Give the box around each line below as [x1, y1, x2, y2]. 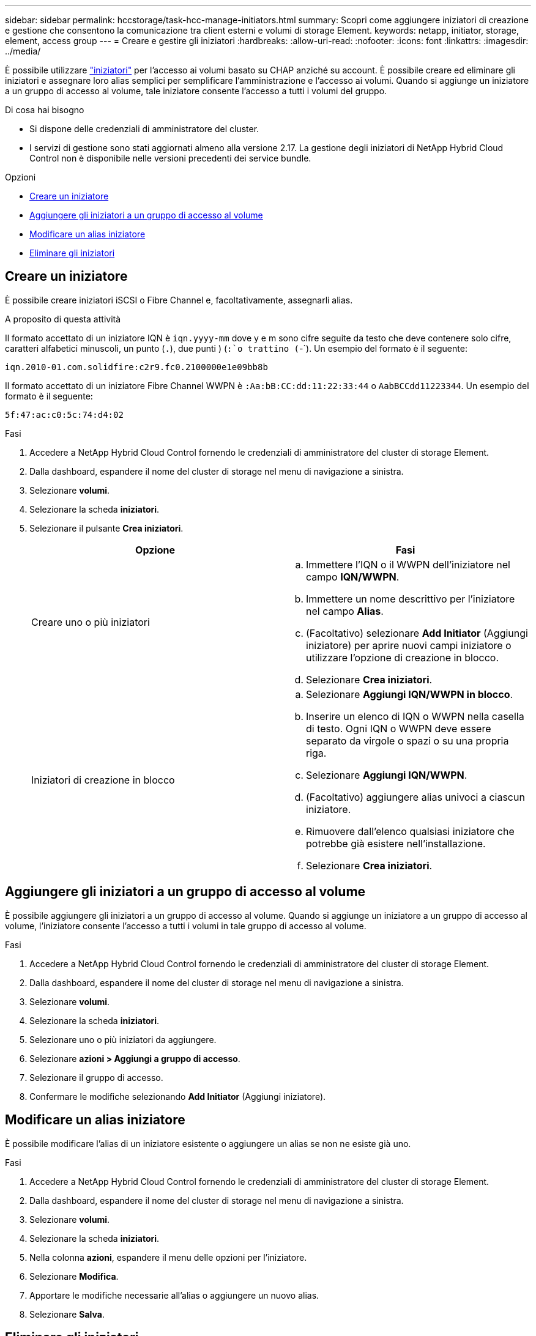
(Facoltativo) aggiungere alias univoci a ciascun [306, 790, 525, 803]
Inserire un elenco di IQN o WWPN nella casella [306, 710, 524, 722]
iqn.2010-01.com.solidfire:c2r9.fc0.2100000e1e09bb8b [5, 362, 268, 372]
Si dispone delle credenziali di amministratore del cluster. [29, 124, 259, 134]
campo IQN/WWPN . [306, 570, 400, 583]
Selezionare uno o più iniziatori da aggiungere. [29, 1034, 217, 1045]
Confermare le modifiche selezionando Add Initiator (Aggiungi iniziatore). [29, 1091, 326, 1102]
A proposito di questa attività [5, 313, 121, 324]
